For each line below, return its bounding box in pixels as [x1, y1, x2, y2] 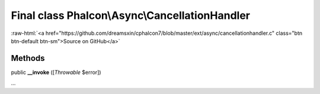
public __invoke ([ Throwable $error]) [11, 69, 101, 76]
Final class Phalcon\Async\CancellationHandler [11, 9, 250, 22]
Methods [11, 53, 45, 63]
